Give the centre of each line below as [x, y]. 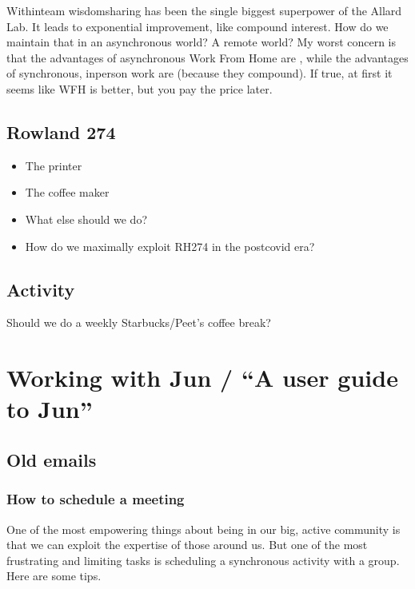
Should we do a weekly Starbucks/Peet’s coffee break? [139, 322]
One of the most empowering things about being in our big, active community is [204, 529]
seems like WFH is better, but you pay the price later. [140, 88]
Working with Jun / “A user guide [202, 378]
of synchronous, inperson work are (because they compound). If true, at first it [200, 73]
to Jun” [50, 409]
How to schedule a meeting [96, 499]
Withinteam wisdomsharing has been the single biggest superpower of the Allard [204, 10]
